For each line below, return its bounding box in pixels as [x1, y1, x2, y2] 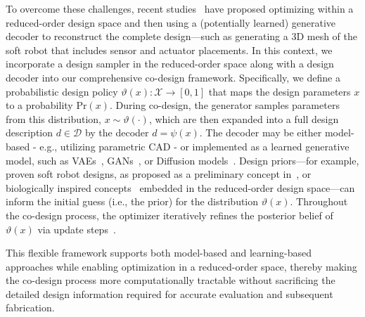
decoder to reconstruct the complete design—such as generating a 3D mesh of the [6, 29, 358, 44]
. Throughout [290, 194, 348, 209]
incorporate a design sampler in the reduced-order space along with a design [6, 56, 334, 71]
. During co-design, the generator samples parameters [109, 98, 340, 112]
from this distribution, [6, 111, 101, 126]
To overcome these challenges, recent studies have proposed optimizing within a [6, 1, 354, 15]
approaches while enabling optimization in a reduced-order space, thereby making [6, 259, 357, 273]
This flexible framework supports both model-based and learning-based [6, 245, 312, 260]
